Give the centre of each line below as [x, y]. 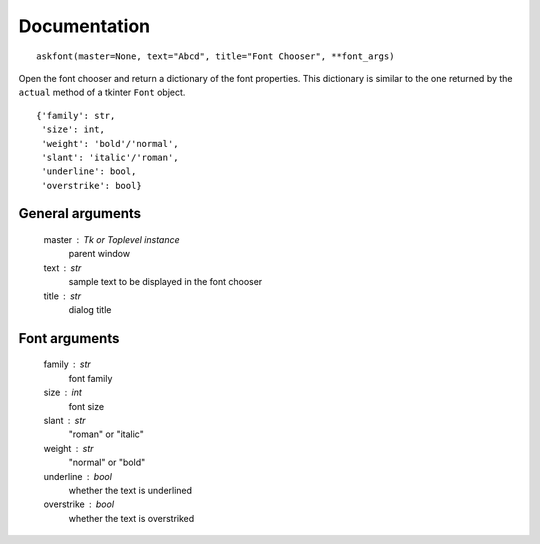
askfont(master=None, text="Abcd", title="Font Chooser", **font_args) [215, 56]
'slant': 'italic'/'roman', [110, 157]
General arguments [80, 213]
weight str [68, 448]
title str [62, 296]
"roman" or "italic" [106, 434]
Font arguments [69, 338]
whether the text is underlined [130, 490]
